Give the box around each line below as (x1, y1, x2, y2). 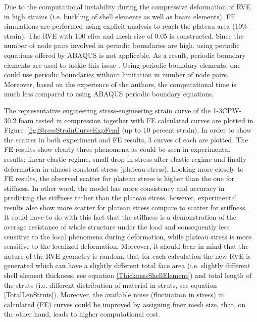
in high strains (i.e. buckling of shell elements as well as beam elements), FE (4, 11, 236, 21)
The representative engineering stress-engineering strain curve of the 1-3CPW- (4, 105, 242, 115)
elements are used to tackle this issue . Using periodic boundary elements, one (4, 59, 241, 70)
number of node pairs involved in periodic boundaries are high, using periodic (4, 40, 240, 50)
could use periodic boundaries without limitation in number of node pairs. (4, 69, 229, 80)
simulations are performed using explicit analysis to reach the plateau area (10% (4, 21, 248, 31)
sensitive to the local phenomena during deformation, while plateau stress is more (4, 231, 252, 241)
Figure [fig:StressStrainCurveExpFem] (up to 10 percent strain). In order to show (4, 125, 252, 135)
